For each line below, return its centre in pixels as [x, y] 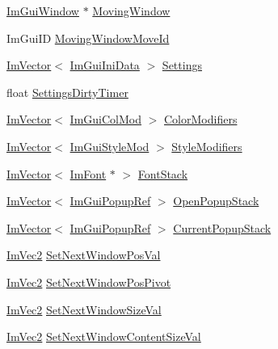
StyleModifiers [207, 146]
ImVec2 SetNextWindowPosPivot [89, 282]
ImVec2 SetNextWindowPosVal [84, 255]
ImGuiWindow [43, 11]
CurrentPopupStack [222, 227]
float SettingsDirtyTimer [67, 92]
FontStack [163, 173]
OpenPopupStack [216, 201]
